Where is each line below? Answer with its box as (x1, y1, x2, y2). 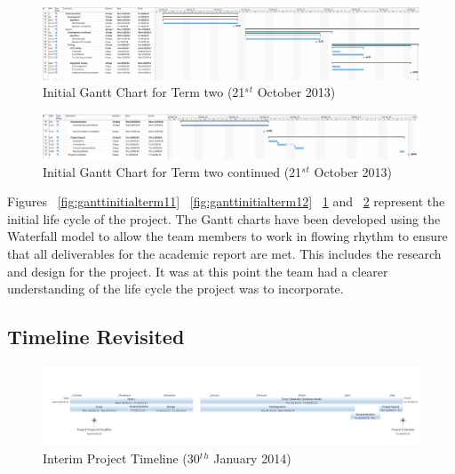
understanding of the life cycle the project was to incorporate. (7, 279, 344, 298)
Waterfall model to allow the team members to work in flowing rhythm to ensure (7, 227, 448, 245)
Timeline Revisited (7, 323, 185, 350)
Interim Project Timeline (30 (43, 448, 200, 467)
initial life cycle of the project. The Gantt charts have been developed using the (7, 209, 441, 228)
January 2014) (213, 448, 291, 467)
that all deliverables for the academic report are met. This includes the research (7, 245, 442, 263)
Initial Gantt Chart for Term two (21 (43, 83, 245, 101)
